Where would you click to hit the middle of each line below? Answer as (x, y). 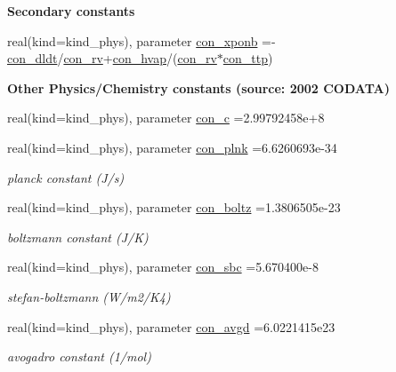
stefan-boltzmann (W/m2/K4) (89, 296)
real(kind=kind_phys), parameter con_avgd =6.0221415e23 (171, 326)
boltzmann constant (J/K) (78, 237)
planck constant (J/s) (66, 177)
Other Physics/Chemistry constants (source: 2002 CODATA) (198, 87)
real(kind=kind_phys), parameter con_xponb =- (141, 40)
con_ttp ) (248, 58)
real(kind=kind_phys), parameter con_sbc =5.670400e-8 (163, 267)
